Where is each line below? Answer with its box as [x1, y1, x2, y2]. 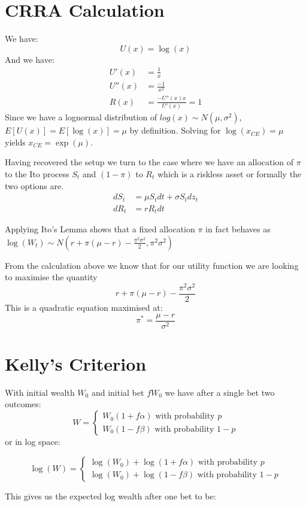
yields [5, 135, 26, 148]
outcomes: [5, 398, 41, 410]
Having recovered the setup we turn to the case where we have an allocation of [5, 156, 294, 168]
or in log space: [5, 435, 60, 447]
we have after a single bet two [165, 386, 275, 398]
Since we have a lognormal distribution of [5, 111, 157, 123]
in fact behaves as [205, 223, 271, 235]
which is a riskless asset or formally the [157, 167, 302, 180]
